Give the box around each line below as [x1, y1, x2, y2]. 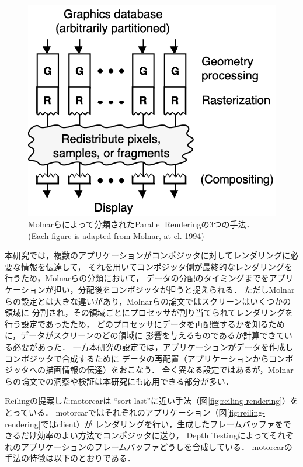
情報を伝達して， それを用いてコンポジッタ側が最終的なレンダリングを [20, 260, 292, 272]
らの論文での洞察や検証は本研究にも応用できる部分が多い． [5, 375, 234, 387]
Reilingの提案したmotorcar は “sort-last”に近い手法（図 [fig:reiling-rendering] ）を [5, 395, 299, 407]
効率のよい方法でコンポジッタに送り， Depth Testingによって [37, 429, 270, 441]
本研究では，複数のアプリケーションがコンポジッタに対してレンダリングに [5, 249, 291, 261]
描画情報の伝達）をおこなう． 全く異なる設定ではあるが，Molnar [45, 364, 294, 376]
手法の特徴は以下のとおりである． [5, 452, 135, 464]
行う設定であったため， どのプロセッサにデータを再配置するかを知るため [5, 317, 285, 330]
